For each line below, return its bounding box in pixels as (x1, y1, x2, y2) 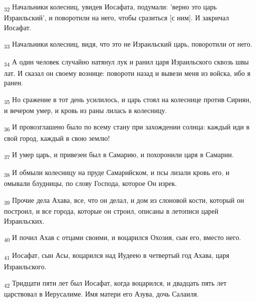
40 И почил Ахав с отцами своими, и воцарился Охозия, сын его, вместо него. (4, 232, 241, 244)
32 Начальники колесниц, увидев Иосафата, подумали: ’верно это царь (4, 1, 217, 13)
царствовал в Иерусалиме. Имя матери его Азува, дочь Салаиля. (4, 289, 199, 299)
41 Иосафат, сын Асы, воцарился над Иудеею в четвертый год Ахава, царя (4, 250, 230, 262)
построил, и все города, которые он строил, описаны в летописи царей (4, 206, 219, 216)
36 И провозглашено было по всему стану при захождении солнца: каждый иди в (4, 121, 250, 133)
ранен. (4, 77, 23, 88)
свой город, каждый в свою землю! (4, 132, 110, 143)
